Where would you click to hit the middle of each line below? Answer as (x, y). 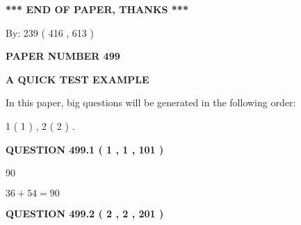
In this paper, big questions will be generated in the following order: (151, 102)
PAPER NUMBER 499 (63, 56)
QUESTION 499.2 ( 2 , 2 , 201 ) (85, 213)
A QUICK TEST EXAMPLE (78, 79)
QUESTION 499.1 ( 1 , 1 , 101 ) (85, 149)
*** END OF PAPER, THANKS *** (97, 9)
